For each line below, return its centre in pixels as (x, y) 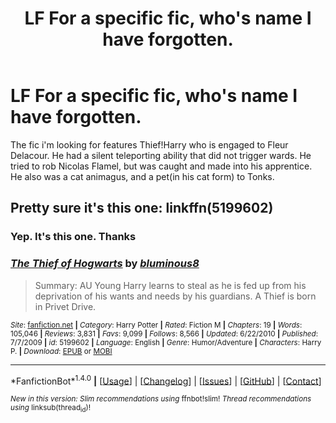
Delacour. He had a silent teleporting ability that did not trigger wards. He (161, 155)
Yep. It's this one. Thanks (73, 237)
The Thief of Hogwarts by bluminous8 (105, 264)
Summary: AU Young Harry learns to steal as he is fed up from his (170, 285)
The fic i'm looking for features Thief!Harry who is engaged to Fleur (149, 144)
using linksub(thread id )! (50, 408)
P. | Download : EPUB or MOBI (61, 351)
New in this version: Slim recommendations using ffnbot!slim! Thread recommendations (161, 399)
